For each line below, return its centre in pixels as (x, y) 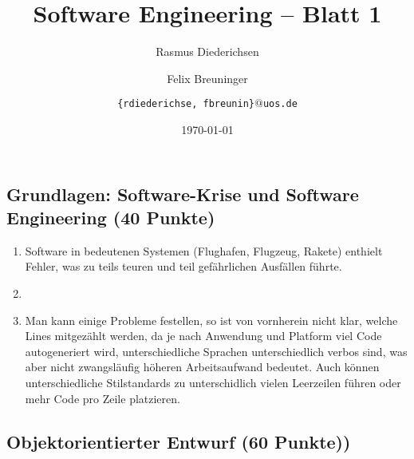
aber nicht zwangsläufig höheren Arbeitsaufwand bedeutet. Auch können (202, 367)
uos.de (280, 104)
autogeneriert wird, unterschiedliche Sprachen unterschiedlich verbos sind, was (216, 351)
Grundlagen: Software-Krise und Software (183, 194)
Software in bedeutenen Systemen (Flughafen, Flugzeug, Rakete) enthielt (204, 250)
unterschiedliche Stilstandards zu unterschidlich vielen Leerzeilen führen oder (213, 382)
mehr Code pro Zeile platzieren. (103, 398)
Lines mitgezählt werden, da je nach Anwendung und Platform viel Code (203, 336)
